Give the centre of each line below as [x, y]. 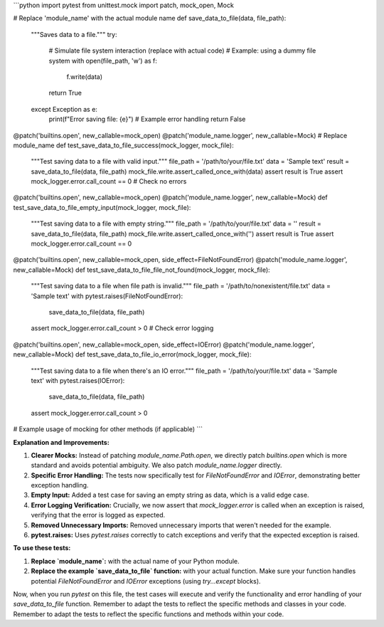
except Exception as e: [64, 109]
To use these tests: [42, 548]
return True [65, 93]
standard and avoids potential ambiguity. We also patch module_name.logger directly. [156, 465]
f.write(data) [85, 77]
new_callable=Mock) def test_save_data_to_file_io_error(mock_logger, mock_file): [132, 354]
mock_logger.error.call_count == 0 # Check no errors [109, 181]
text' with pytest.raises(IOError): [78, 380]
